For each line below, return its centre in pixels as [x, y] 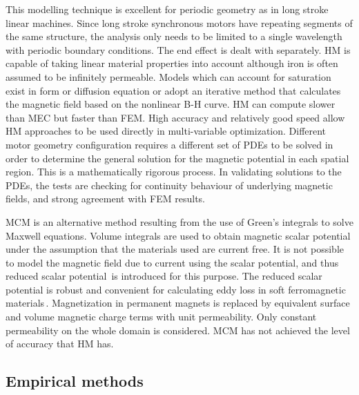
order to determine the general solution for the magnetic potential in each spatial [177, 158]
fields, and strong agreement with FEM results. [105, 199]
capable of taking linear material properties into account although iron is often [172, 63]
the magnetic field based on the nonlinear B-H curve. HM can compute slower [171, 104]
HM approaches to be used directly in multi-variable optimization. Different [166, 131]
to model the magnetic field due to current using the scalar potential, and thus [172, 262]
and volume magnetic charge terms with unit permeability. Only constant [161, 317]
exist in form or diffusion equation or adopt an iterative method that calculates [173, 90]
